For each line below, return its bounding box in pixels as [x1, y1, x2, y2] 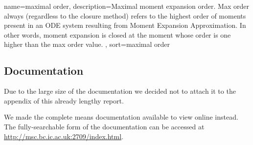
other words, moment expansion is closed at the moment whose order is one [4, 29, 231, 40]
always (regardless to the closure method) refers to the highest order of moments [4, 10, 246, 21]
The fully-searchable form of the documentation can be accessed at [4, 121, 205, 131]
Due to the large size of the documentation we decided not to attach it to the [4, 86, 236, 96]
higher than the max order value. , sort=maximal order [4, 39, 170, 49]
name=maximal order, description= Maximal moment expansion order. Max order [4, 1, 249, 11]
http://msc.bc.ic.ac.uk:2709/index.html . [4, 131, 123, 141]
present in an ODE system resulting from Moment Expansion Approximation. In [4, 20, 246, 30]
